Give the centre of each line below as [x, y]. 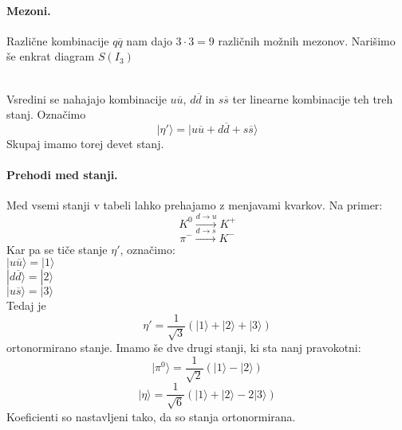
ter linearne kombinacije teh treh [313, 98]
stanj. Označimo [46, 114]
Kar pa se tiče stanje [57, 249]
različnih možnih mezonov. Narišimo [307, 40]
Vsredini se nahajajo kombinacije [87, 98]
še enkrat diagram [51, 56]
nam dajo [149, 40]
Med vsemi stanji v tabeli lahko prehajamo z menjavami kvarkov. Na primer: [195, 205]
